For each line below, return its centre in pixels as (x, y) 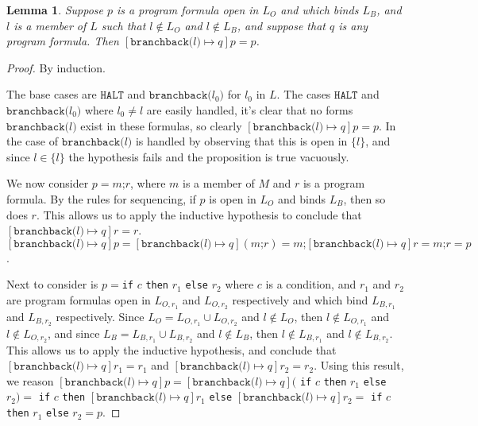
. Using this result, (359, 365)
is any (353, 25)
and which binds (320, 10)
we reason (30, 380)
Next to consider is (52, 284)
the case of (33, 141)
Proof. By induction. (56, 67)
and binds (301, 198)
